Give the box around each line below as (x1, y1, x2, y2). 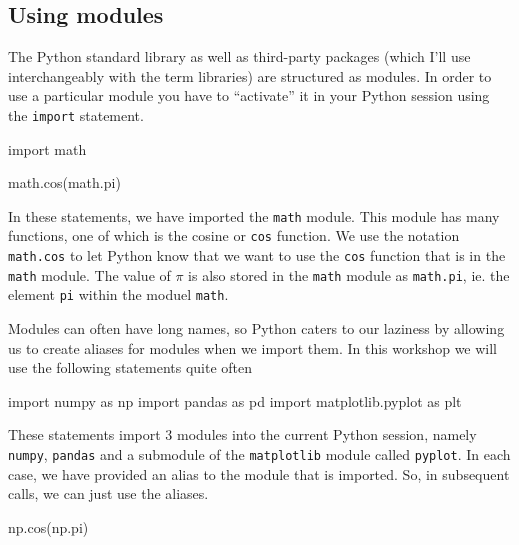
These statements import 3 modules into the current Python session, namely (8, 424, 477, 445)
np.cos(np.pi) (8, 516, 89, 537)
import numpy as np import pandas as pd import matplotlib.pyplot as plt (8, 390, 462, 411)
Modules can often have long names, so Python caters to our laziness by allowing (8, 318, 505, 339)
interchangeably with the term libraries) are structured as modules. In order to (8, 65, 492, 86)
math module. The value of (8, 264, 171, 285)
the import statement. (8, 104, 144, 125)
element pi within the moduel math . (8, 284, 229, 305)
